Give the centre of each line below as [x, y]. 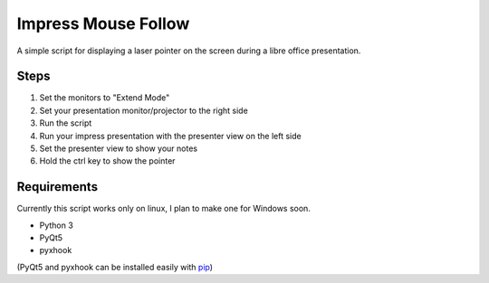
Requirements [58, 187]
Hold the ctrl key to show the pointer [107, 161]
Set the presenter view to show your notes [119, 148]
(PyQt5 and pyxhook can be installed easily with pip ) [115, 267]
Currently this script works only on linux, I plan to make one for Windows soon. [164, 209]
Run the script [66, 123]
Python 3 [57, 225]
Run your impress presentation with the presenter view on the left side [171, 136]
